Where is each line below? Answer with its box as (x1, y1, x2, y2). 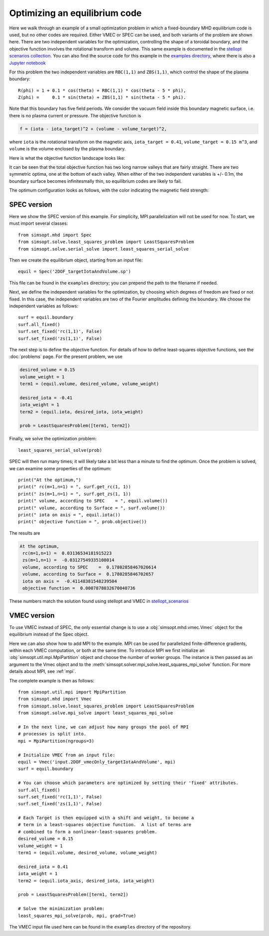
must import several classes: (9, 220, 68, 227)
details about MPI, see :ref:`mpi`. (9, 668, 76, 674)
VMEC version (9, 611, 55, 620)
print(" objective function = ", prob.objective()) (18, 519, 147, 525)
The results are (9, 530, 40, 536)
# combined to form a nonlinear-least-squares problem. (18, 829, 157, 835)
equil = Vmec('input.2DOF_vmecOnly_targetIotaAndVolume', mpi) (18, 759, 176, 765)
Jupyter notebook (9, 60, 46, 66)
